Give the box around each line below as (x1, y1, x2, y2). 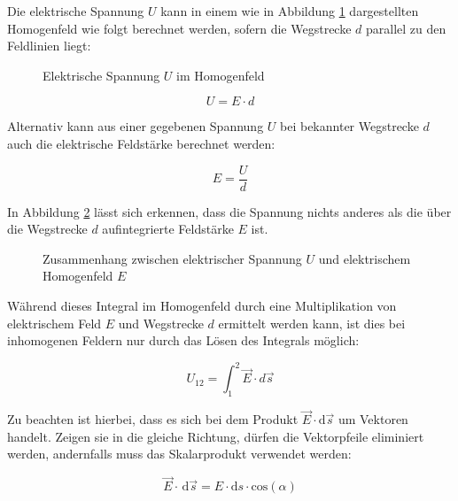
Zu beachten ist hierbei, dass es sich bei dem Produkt (7, 410, 299, 428)
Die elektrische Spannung (7, 2, 144, 19)
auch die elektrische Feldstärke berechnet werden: (7, 134, 276, 152)
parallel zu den (366, 19, 446, 37)
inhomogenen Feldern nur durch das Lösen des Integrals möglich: (7, 331, 360, 350)
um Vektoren (338, 410, 408, 428)
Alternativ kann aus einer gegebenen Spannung (7, 117, 264, 135)
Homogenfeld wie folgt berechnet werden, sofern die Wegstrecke (7, 19, 352, 37)
